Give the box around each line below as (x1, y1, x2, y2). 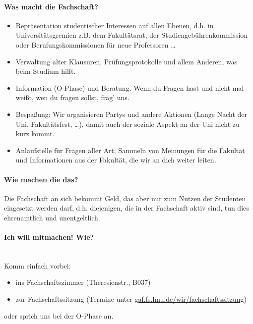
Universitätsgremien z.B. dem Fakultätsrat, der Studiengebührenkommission (15, 30, 248, 40)
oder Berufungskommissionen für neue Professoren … (15, 39, 176, 50)
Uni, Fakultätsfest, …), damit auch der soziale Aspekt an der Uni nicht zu (15, 118, 240, 129)
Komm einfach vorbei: (4, 260, 71, 270)
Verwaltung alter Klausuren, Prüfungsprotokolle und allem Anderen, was (15, 56, 238, 66)
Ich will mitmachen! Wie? (4, 232, 94, 242)
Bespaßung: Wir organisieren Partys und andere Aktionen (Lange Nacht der (15, 108, 247, 119)
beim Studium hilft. (15, 66, 76, 76)
